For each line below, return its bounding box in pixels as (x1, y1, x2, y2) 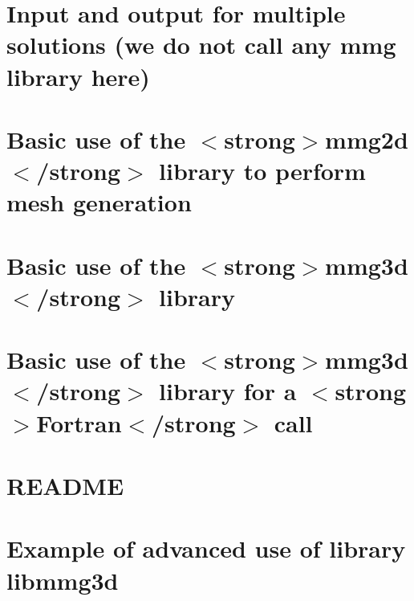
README (6, 469, 124, 501)
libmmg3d (6, 563, 119, 596)
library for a (159, 374, 297, 407)
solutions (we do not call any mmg (6, 28, 396, 61)
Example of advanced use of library (6, 532, 406, 565)
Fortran (36, 406, 122, 439)
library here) (6, 59, 150, 92)
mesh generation (6, 186, 192, 219)
